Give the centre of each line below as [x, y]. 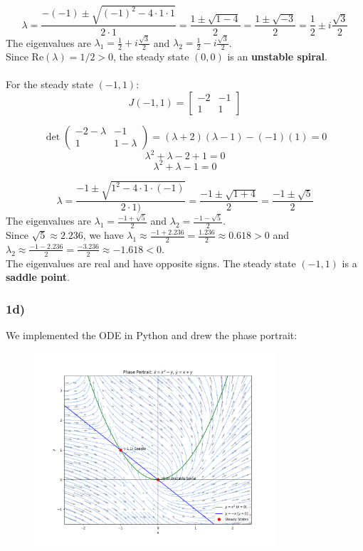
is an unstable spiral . [277, 57]
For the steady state [49, 84]
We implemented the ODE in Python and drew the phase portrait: [152, 335]
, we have [103, 235]
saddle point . [38, 277]
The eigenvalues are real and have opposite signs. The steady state [151, 263]
